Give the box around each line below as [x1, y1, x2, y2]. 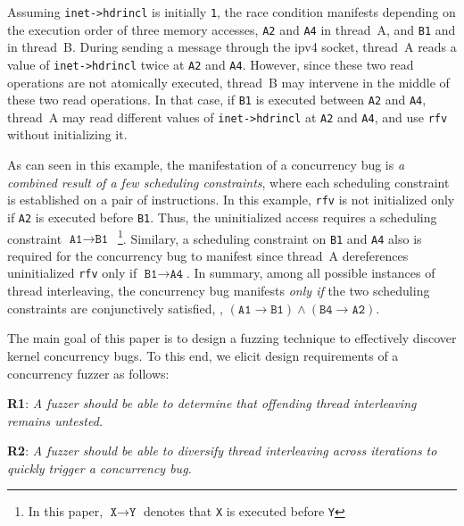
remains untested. [7, 411, 104, 430]
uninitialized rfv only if [7, 263, 137, 282]
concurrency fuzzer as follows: [7, 363, 170, 382]
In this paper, [28, 502, 104, 521]
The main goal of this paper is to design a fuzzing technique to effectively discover [7, 329, 457, 347]
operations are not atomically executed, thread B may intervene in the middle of [7, 72, 450, 91]
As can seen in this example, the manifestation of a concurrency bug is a [7, 155, 405, 174]
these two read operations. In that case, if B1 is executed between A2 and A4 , [7, 90, 427, 109]
